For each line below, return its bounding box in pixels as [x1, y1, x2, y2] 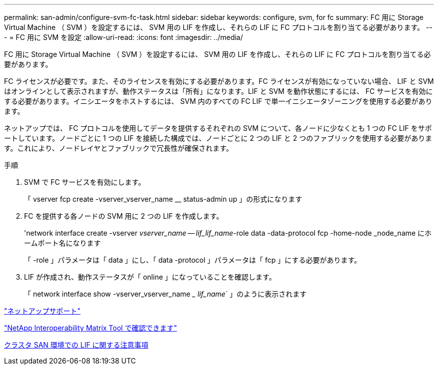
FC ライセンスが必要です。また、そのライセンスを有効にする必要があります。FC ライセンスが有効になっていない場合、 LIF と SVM [4, 77, 434, 85]
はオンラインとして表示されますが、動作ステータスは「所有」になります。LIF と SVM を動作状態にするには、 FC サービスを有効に [4, 87, 433, 95]
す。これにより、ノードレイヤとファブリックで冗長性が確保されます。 [4, 144, 233, 152]
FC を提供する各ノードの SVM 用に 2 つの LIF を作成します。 [24, 212, 223, 220]
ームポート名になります [24, 239, 101, 247]
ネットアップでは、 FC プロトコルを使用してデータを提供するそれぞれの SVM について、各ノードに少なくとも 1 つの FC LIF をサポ [4, 124, 432, 132]
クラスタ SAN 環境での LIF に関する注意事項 [4, 341, 148, 349]
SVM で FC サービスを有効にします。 [24, 178, 145, 186]
